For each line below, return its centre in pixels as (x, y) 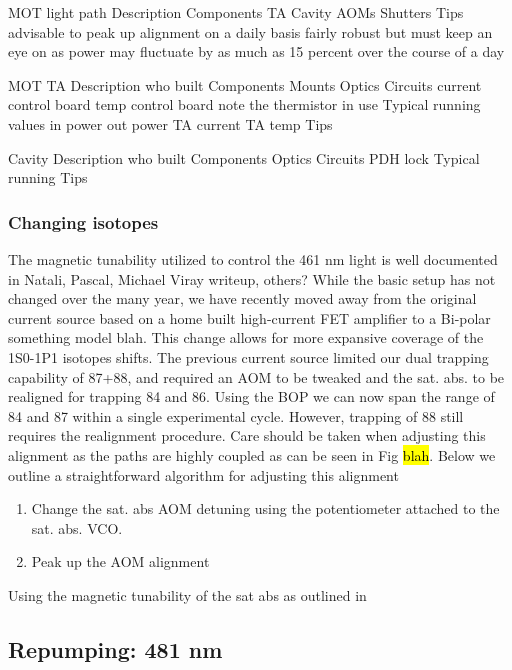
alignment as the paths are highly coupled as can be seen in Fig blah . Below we (252, 454)
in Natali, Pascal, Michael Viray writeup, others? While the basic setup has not (252, 278)
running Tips (48, 177)
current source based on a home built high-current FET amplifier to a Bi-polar (249, 317)
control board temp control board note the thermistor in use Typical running (244, 104)
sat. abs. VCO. (77, 527)
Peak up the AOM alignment (120, 561)
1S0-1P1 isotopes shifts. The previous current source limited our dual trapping (248, 356)
